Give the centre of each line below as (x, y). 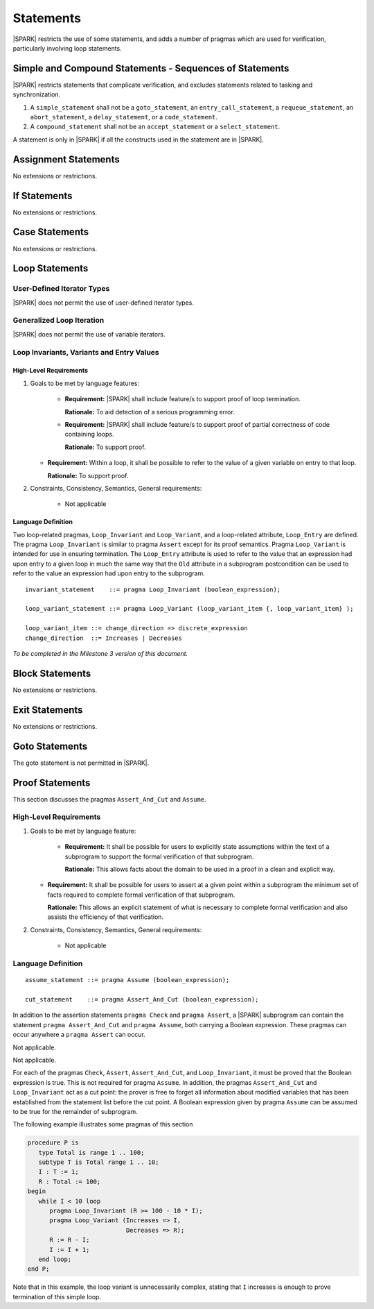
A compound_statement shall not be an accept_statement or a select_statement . (155, 127)
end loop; (55, 1259)
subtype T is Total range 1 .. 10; (99, 1162)
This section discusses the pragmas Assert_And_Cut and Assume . (109, 799)
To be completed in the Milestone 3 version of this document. (100, 653)
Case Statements (51, 232)
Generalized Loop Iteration (59, 321)
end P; (38, 1269)
